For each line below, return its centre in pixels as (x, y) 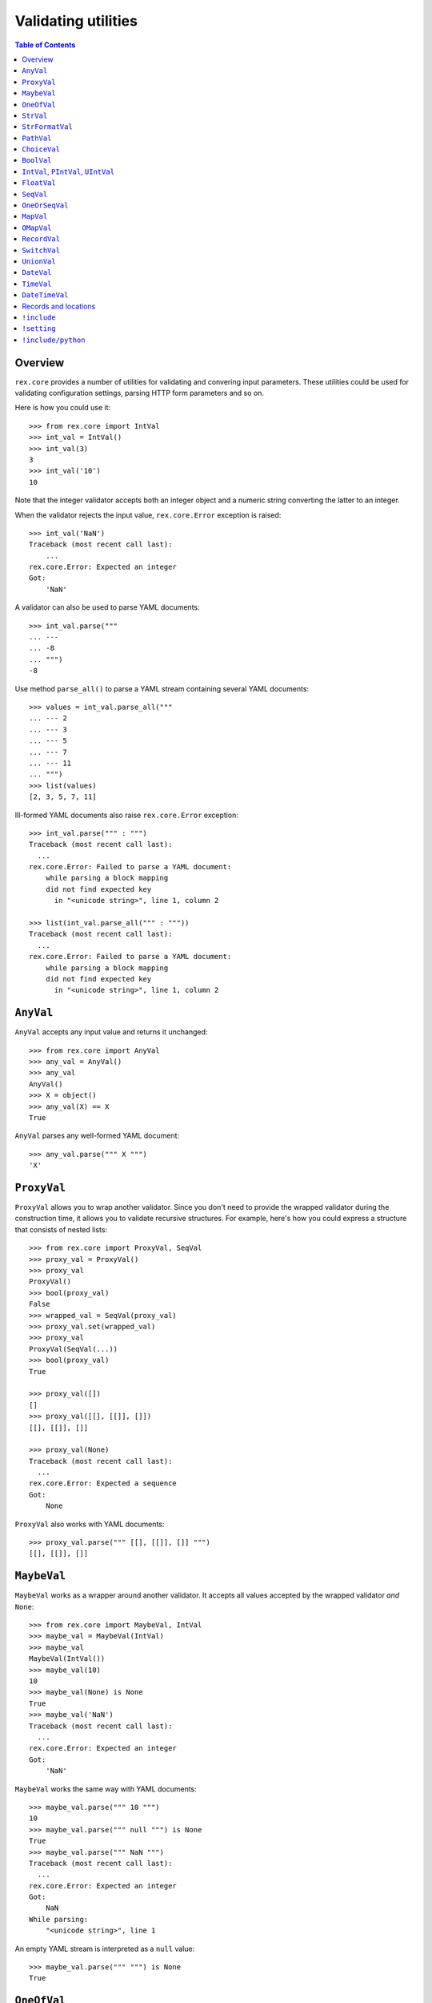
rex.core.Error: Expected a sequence (103, 1483)
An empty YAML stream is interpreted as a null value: (105, 1949)
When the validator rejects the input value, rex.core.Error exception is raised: (148, 515)
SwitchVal (41, 250)
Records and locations (59, 306)
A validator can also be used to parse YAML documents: (107, 607)
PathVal (37, 138)
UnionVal (39, 261)
